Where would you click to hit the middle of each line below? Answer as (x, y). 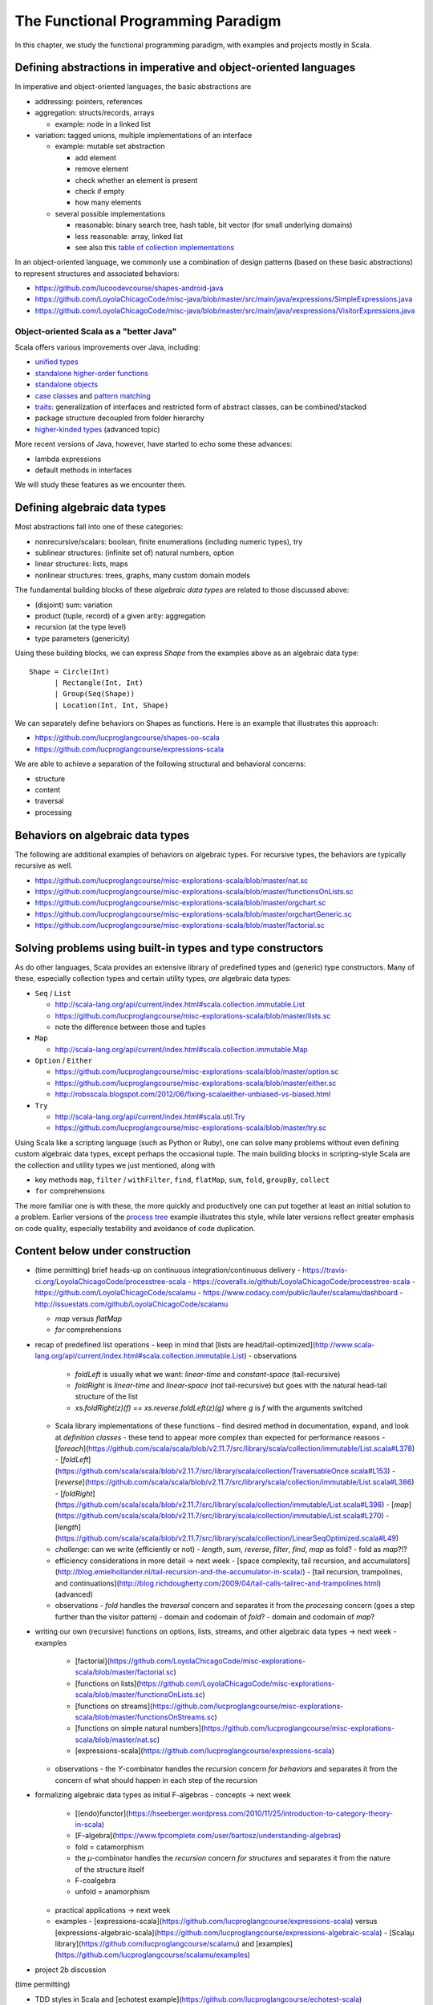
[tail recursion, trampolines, (358, 1572)
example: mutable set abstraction (110, 146)
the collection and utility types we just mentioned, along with (115, 1165)
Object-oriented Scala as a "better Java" (96, 331)
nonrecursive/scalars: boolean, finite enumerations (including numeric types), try (169, 541)
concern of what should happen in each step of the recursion (156, 1780)
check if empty (100, 191)
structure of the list (106, 1396)
